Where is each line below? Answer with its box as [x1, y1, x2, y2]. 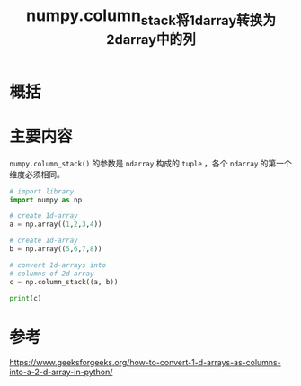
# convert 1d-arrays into [9, 260, 106, 270]
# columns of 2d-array [9, 269, 94, 278]
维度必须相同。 [9, 168, 65, 180]
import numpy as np [9, 195, 83, 204]
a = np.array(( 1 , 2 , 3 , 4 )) [9, 220, 102, 229]
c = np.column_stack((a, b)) [9, 277, 119, 286]
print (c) [9, 293, 42, 302]
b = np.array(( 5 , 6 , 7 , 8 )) [9, 245, 102, 254]
